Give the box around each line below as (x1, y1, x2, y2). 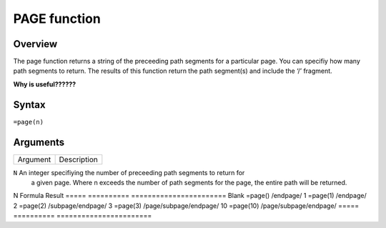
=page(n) (13, 118, 44, 126)
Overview (13, 38, 58, 50)
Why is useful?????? (13, 79, 76, 89)
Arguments (13, 136, 65, 148)
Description (59, 154, 98, 164)
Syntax (13, 99, 46, 111)
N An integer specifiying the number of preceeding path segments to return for (13, 168, 245, 177)
